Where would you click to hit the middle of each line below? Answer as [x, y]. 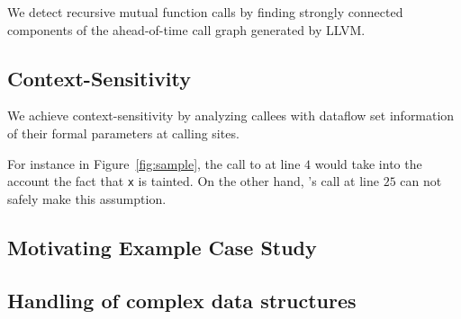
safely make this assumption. [87, 198]
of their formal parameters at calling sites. [123, 133]
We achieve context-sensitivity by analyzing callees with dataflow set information [231, 115]
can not [421, 181]
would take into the [368, 163]
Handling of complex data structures [182, 300]
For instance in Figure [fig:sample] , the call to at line [154, 163]
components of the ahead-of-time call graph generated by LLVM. [186, 29]
